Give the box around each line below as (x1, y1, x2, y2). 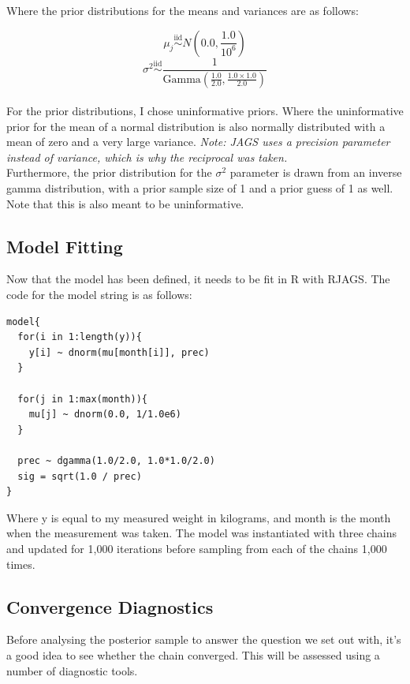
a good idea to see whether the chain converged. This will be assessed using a (6, 646, 380, 663)
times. (6, 555, 35, 572)
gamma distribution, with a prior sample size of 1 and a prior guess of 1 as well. (6, 180, 393, 196)
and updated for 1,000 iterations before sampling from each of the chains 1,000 (6, 540, 387, 556)
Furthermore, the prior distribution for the (6, 164, 212, 181)
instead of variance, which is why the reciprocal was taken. (6, 148, 288, 165)
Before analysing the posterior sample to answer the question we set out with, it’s (6, 631, 401, 648)
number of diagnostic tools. (6, 662, 138, 678)
